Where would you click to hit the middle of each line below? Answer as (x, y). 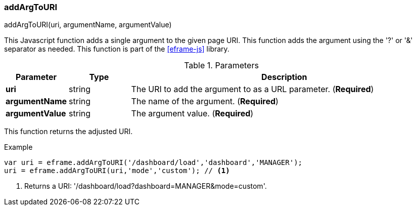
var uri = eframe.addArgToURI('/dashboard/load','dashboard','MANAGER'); (153, 163)
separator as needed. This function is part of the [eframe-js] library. (117, 49)
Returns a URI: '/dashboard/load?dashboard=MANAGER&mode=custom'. (146, 186)
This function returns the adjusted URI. (68, 132)
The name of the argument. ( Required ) (205, 101)
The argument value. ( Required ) (192, 114)
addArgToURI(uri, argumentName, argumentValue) (88, 25)
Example (18, 147)
